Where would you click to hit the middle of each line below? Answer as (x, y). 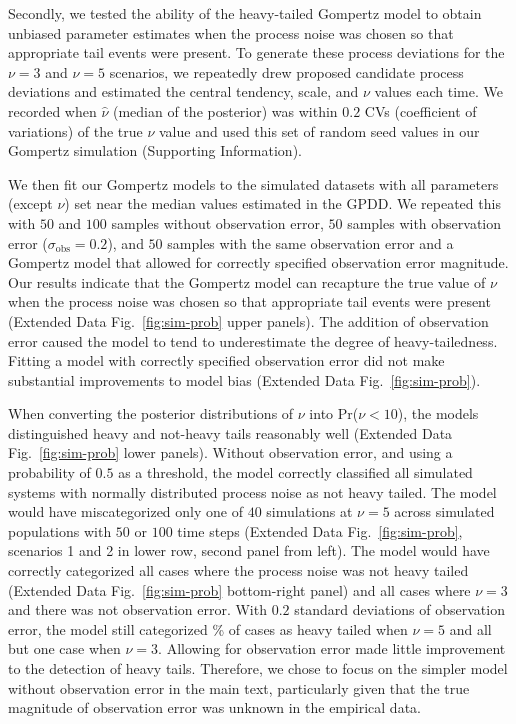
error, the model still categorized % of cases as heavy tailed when (208, 628)
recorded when (52, 110)
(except (30, 203)
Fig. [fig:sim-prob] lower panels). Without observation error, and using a (230, 452)
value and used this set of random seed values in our (319, 130)
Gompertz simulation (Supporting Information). (155, 150)
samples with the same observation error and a (310, 242)
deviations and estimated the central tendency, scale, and (183, 91)
